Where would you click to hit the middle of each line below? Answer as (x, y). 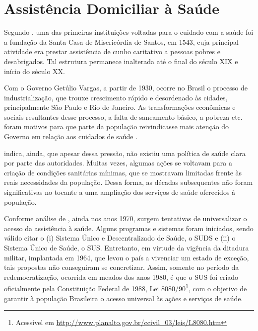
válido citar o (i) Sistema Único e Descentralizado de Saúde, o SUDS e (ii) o (120, 238)
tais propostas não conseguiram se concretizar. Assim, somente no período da (122, 267)
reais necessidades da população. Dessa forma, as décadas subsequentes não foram (129, 182)
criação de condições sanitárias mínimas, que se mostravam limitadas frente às (123, 172)
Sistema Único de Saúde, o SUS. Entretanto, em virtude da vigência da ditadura (127, 248)
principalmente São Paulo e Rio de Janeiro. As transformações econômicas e (120, 107)
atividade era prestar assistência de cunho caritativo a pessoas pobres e (112, 51)
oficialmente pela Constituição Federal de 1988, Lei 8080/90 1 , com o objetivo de (126, 288)
